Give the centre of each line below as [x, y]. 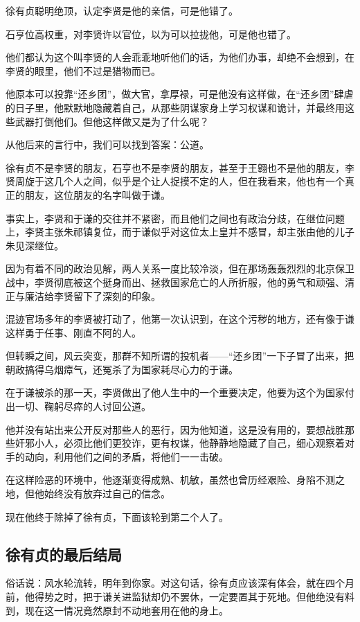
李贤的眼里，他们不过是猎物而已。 [83, 70]
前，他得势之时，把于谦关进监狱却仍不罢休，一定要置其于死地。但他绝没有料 [180, 597]
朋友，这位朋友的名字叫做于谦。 [97, 194]
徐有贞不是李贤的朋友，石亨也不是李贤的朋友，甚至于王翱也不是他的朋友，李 [180, 167]
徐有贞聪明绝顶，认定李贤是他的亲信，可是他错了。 [122, 10]
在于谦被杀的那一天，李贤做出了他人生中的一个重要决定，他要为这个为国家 [175, 392]
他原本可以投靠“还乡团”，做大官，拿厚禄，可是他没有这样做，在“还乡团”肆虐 [180, 94]
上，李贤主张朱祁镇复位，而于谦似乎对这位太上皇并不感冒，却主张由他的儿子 [180, 232]
